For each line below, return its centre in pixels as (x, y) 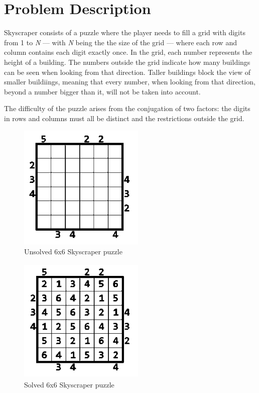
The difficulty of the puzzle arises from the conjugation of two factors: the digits (127, 108)
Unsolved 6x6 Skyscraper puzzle (73, 251)
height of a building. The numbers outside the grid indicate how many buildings (127, 62)
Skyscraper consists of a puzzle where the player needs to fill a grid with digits (125, 32)
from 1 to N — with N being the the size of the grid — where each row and (120, 42)
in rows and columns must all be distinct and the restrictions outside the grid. (124, 118)
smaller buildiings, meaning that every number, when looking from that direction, (130, 82)
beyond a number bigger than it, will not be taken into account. (102, 91)
